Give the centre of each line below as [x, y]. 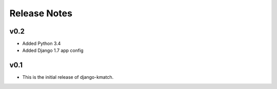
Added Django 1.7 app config [53, 50]
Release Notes [41, 13]
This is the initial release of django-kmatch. [68, 77]
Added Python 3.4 [42, 44]
